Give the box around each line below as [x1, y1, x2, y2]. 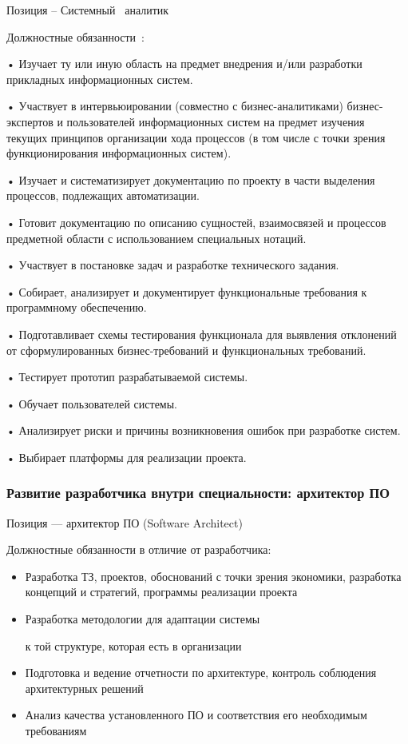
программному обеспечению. [6, 299, 147, 316]
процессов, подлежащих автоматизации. [6, 187, 200, 204]
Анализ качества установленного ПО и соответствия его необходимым [25, 706, 367, 723]
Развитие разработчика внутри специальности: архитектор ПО [6, 483, 390, 503]
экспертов [6, 113, 53, 129]
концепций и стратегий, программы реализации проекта [25, 583, 298, 600]
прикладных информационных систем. [6, 70, 193, 87]
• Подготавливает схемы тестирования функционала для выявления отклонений [6, 325, 397, 342]
